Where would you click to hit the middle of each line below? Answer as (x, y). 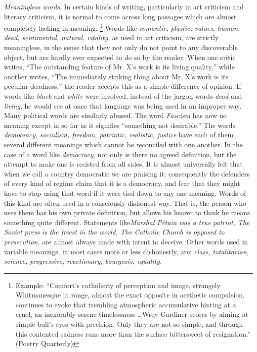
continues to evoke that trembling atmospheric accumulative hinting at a (126, 304)
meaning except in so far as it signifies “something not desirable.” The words (120, 125)
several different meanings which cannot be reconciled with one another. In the (123, 144)
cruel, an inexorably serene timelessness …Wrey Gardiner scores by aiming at (132, 314)
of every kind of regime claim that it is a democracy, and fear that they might (122, 183)
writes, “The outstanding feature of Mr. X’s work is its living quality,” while (119, 67)
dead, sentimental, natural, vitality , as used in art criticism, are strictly (111, 37)
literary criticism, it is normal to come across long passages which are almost (120, 16)
